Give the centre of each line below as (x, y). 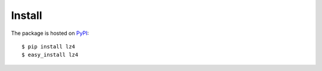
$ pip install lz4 (49, 46)
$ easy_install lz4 (50, 55)
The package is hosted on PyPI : (50, 33)
